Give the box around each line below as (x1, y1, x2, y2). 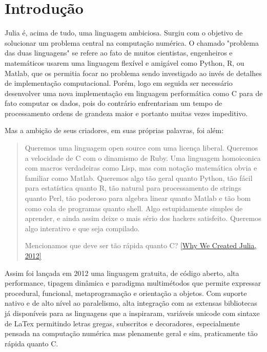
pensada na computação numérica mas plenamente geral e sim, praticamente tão (5, 328, 258, 339)
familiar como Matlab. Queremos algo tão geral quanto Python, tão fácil (25, 172, 253, 183)
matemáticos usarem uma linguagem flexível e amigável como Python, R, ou (5, 57, 244, 68)
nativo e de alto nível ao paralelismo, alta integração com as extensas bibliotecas (5, 298, 257, 308)
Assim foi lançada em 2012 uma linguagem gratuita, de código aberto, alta (5, 267, 239, 278)
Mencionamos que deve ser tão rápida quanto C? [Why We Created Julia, (25, 240, 257, 251)
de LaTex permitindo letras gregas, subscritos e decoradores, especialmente (5, 318, 240, 328)
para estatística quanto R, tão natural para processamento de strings (25, 182, 241, 193)
